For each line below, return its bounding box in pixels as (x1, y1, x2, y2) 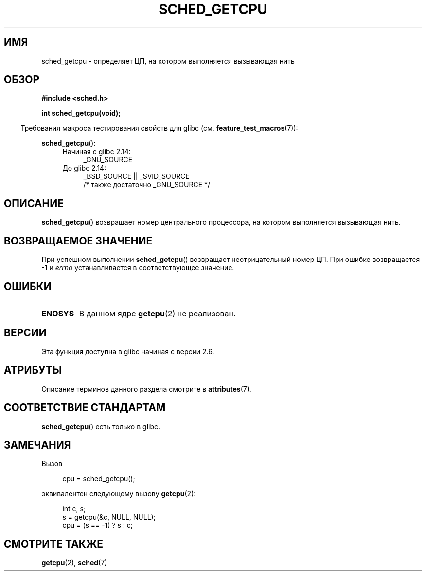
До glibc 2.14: (62, 164, 106, 173)
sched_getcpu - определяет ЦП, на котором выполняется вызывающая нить (41, 56, 295, 65)
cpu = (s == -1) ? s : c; (62, 521, 133, 530)
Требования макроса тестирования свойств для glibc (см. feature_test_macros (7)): (20, 124, 298, 133)
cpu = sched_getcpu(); (62, 474, 135, 483)
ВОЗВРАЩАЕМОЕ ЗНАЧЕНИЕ (4, 234, 153, 247)
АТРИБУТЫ (4, 364, 62, 377)
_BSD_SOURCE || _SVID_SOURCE (83, 172, 190, 181)
